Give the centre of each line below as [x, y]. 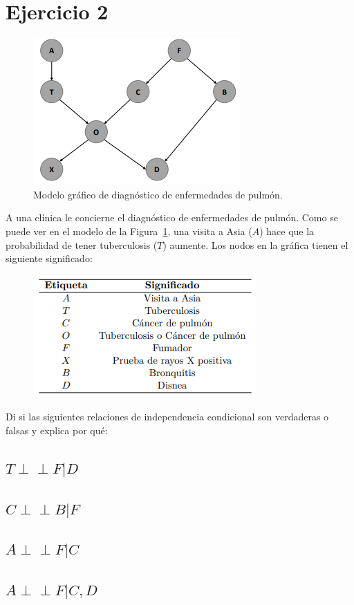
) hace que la [287, 231]
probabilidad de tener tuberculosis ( [82, 244]
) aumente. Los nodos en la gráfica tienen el [255, 244]
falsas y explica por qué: [57, 430]
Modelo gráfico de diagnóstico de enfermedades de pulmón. [158, 194]
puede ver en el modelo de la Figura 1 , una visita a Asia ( [129, 231]
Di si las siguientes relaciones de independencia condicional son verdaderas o [167, 417]
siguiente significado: [49, 258]
